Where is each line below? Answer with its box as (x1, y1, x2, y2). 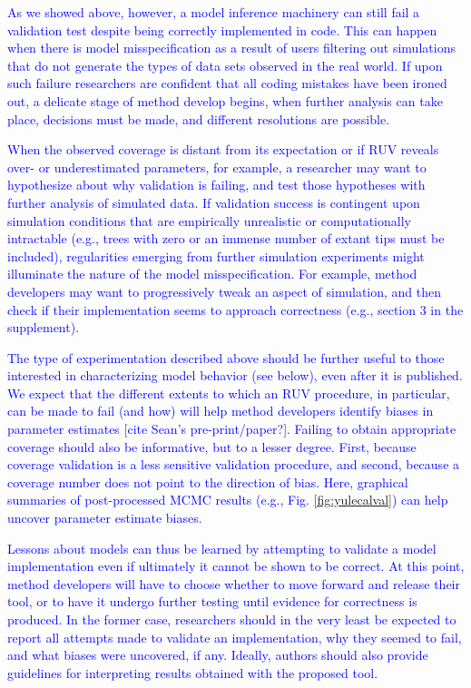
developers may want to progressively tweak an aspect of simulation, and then (7, 281, 442, 300)
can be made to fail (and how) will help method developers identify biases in (7, 401, 434, 420)
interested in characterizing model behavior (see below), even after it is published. (7, 366, 463, 385)
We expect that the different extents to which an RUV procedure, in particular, (7, 383, 450, 402)
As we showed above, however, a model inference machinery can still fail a (7, 3, 420, 21)
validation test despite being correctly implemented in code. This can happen (7, 20, 437, 39)
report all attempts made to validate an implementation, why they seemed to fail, (7, 627, 462, 646)
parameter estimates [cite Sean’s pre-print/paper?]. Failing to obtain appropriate (7, 419, 456, 438)
